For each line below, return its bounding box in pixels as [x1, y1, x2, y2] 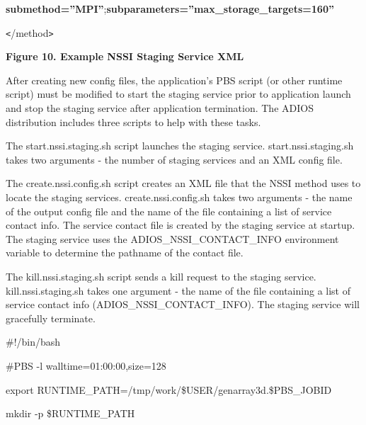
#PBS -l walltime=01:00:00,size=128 [6, 358, 166, 373]
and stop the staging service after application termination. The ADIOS [6, 101, 314, 115]
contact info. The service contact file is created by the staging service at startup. [6, 217, 355, 232]
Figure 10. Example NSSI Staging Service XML [6, 49, 244, 64]
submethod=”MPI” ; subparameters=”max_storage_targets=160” [6, 1, 334, 16]
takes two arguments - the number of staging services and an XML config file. [6, 152, 343, 166]
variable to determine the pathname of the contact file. [6, 245, 244, 260]
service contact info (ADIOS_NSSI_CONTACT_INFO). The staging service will [6, 297, 360, 312]
